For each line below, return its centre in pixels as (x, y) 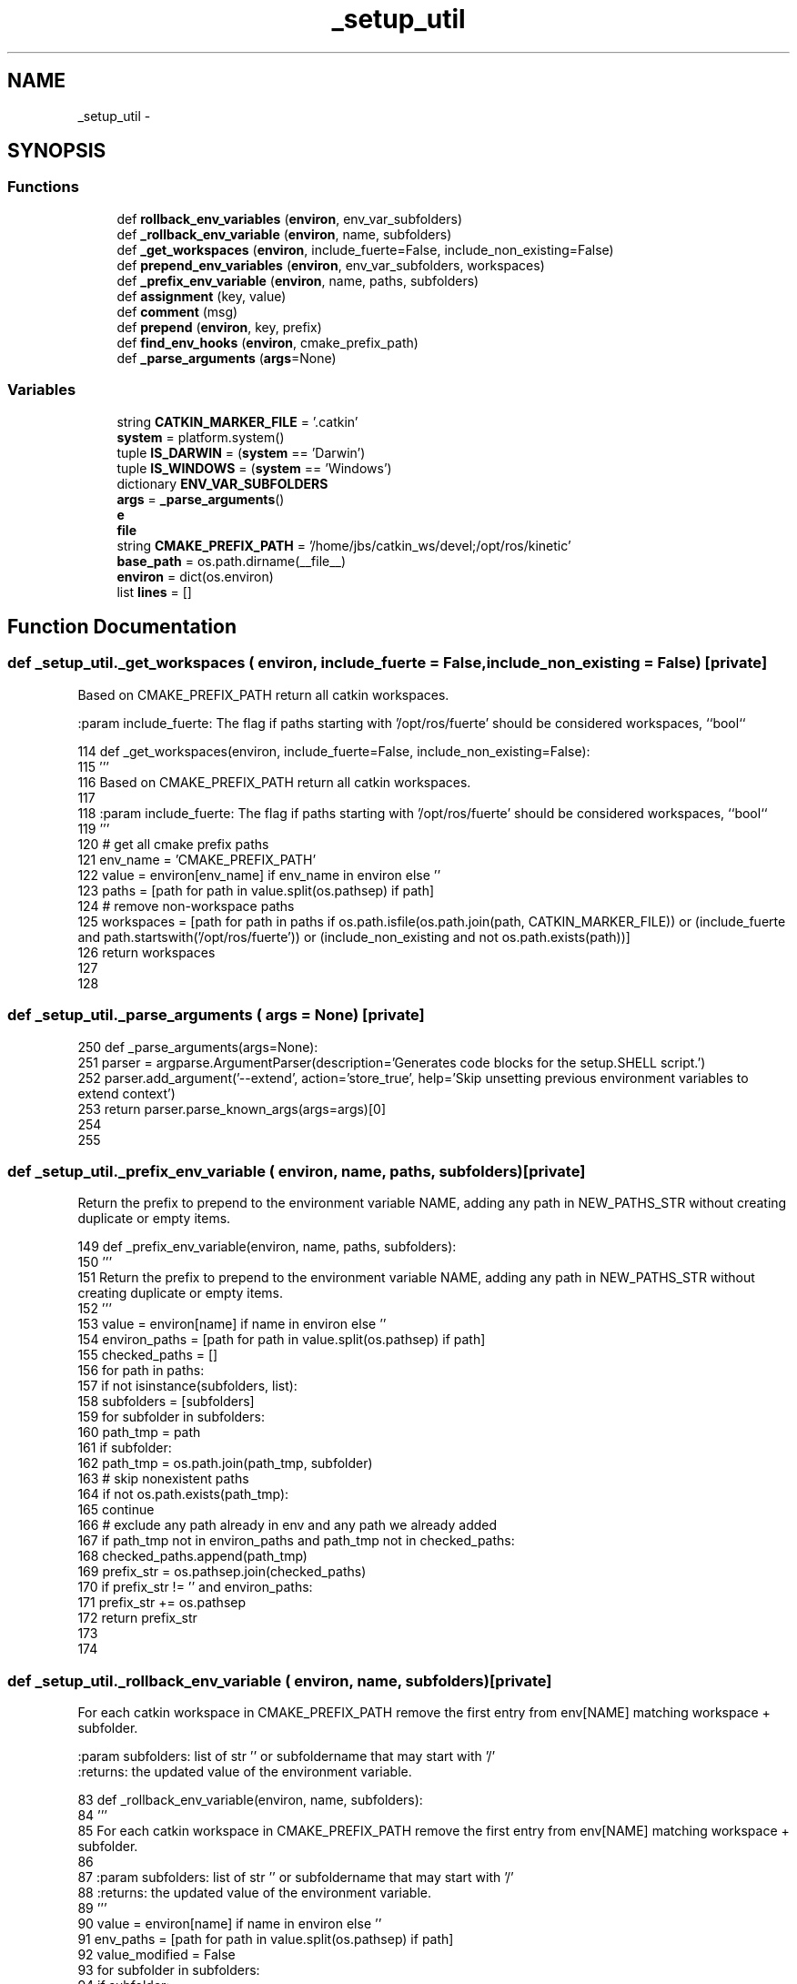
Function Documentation (122, 626)
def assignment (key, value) (202, 296)
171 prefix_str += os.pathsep (162, 1603)
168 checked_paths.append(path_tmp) (192, 1556)
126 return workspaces (146, 952)
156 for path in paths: (141, 1371)
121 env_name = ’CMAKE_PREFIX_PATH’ (197, 859)
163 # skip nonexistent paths (163, 1479)
